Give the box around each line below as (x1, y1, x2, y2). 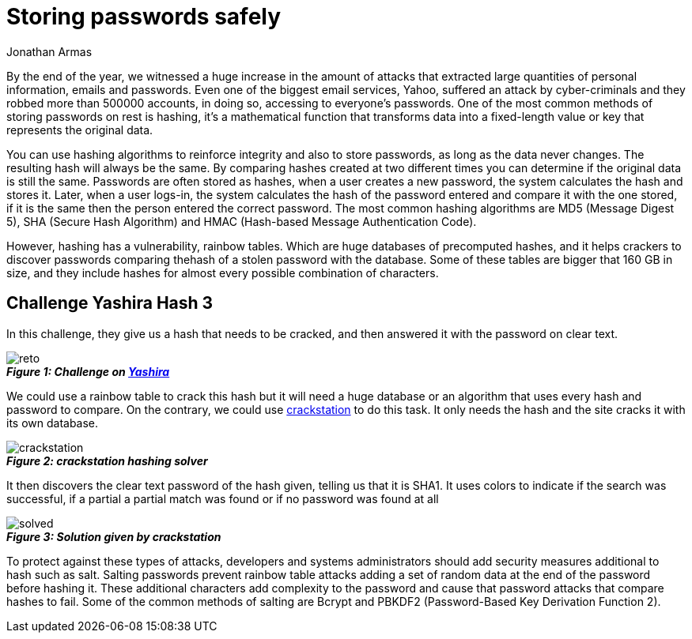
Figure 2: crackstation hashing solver (6, 453, 208, 468)
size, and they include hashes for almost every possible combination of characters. (6, 265, 439, 280)
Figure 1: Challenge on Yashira (6, 364, 170, 378)
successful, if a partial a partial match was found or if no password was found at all (6, 491, 439, 506)
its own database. (6, 415, 99, 430)
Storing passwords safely (6, 3, 282, 30)
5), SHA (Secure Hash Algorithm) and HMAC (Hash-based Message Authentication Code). (6, 214, 477, 228)
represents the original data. (6, 122, 153, 137)
